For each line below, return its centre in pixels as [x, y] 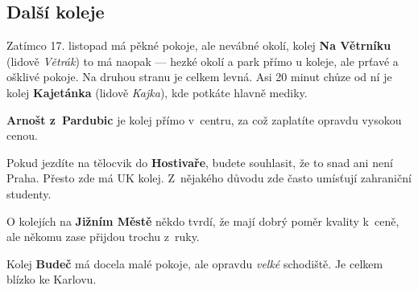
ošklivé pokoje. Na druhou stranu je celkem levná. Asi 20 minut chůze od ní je [199, 77]
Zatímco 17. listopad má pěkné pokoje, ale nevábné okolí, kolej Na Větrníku [199, 45]
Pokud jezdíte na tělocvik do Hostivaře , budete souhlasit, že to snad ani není [200, 162]
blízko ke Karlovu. [52, 279]
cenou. [22, 135]
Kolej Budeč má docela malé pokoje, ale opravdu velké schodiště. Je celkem [195, 263]
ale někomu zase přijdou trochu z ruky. [103, 237]
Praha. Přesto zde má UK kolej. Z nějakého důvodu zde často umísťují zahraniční [209, 178]
